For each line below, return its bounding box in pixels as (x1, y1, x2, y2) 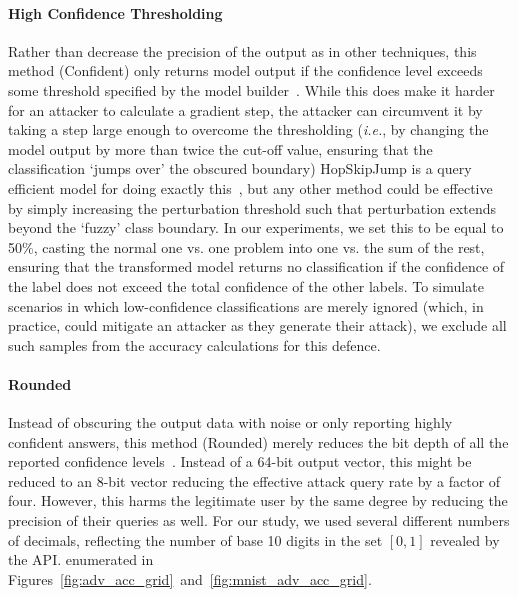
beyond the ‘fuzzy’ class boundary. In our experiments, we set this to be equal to (8, 217, 504, 238)
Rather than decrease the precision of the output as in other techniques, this (8, 40, 477, 61)
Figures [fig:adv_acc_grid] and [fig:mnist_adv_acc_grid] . (8, 568, 372, 589)
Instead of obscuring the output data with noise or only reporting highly (8, 412, 453, 433)
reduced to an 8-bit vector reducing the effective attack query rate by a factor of (8, 470, 501, 491)
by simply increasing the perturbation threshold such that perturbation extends (8, 197, 496, 218)
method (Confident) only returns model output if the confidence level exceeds (8, 60, 483, 81)
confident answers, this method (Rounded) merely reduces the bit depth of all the (8, 431, 509, 452)
